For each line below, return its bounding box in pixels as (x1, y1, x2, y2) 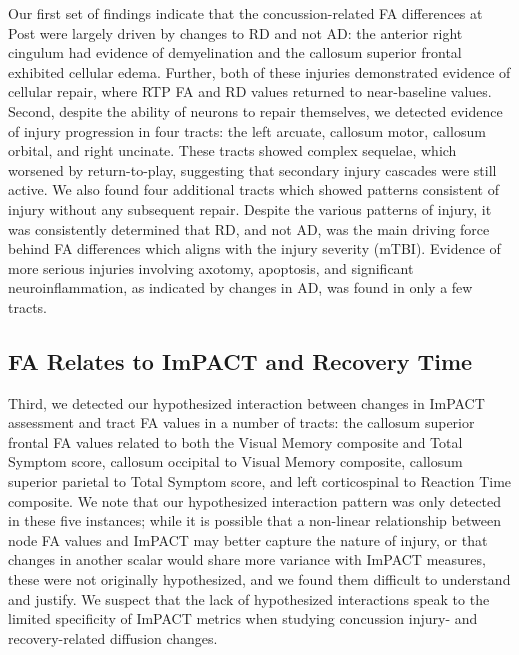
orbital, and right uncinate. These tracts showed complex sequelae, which (8, 140, 457, 161)
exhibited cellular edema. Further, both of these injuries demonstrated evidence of (8, 61, 511, 82)
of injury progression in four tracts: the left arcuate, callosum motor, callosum (8, 120, 486, 141)
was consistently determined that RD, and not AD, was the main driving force (8, 218, 490, 239)
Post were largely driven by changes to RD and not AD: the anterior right (8, 22, 463, 43)
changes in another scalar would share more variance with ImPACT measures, (8, 549, 486, 570)
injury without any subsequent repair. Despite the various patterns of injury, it (8, 198, 492, 219)
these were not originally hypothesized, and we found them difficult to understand (8, 569, 511, 590)
